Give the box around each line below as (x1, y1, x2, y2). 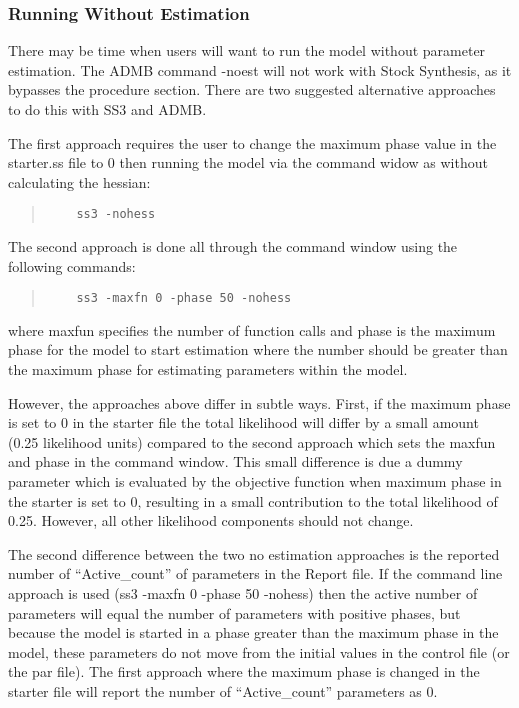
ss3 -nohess (76, 207, 156, 222)
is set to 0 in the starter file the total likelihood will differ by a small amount (8, 412, 479, 433)
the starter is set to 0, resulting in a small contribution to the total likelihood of (8, 490, 498, 511)
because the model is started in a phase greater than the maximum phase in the (8, 622, 499, 643)
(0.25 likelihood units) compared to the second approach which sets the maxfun (8, 431, 496, 452)
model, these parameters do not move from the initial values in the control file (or (8, 641, 510, 662)
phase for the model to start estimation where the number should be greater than (8, 339, 508, 360)
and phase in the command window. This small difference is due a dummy (8, 451, 463, 472)
